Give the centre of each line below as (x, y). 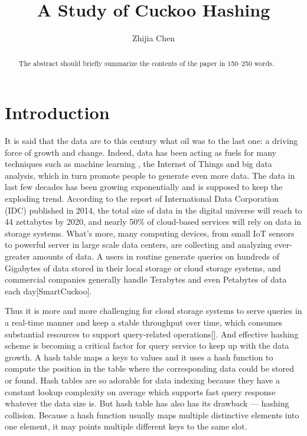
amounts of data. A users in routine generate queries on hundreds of (156, 256)
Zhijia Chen (153, 38)
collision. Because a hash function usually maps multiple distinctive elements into (152, 414)
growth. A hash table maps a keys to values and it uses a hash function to (139, 357)
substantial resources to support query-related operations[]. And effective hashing (152, 334)
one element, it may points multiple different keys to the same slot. (126, 426)
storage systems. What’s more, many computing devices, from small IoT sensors (150, 233)
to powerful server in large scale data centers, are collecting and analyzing (138, 245)
